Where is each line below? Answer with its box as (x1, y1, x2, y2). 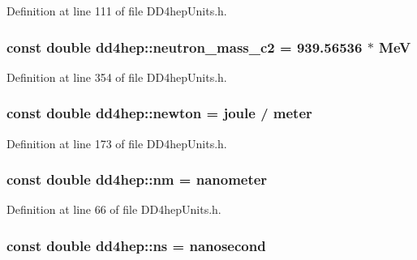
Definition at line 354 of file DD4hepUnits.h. (6, 68, 227, 85)
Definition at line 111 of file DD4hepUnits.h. (6, 2, 227, 19)
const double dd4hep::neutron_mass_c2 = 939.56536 (6, 36, 363, 57)
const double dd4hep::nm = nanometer (6, 169, 268, 190)
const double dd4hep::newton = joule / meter (6, 103, 312, 123)
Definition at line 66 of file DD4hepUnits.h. (6, 201, 221, 218)
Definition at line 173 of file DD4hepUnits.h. (6, 134, 227, 151)
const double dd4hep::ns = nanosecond (6, 235, 266, 255)
